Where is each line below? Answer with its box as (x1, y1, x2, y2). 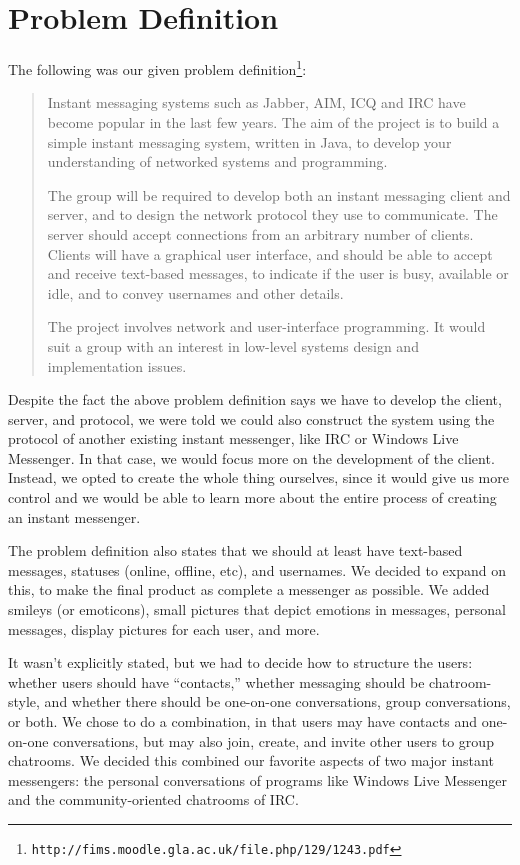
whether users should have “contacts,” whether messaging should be (8, 671, 425, 692)
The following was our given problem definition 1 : (8, 56, 307, 79)
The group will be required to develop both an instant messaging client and (47, 184, 511, 205)
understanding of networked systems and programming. (47, 151, 388, 172)
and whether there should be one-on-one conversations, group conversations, (44, 691, 511, 712)
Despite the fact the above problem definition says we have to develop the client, (8, 389, 502, 410)
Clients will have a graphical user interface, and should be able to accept (47, 243, 493, 264)
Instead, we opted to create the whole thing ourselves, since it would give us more (8, 467, 509, 488)
